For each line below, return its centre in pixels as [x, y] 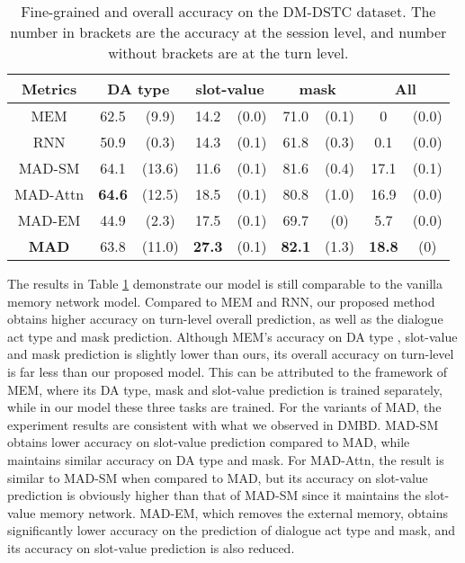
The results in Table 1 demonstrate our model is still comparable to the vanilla [225, 283]
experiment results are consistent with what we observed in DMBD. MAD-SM [223, 424]
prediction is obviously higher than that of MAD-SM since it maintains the [214, 495]
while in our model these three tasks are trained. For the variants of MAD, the [224, 407]
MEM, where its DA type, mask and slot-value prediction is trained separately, [225, 389]
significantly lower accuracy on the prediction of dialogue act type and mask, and [232, 530]
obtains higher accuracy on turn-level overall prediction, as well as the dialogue [225, 319]
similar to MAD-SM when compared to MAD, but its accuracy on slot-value [218, 477]
